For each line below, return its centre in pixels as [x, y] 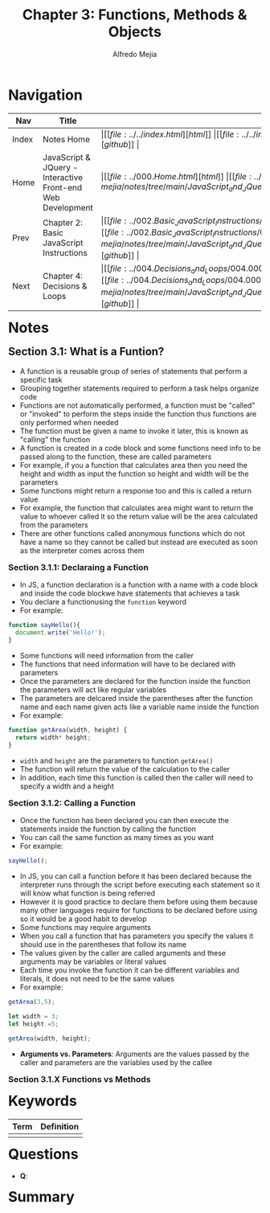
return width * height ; [53, 737]
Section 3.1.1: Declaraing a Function [79, 568]
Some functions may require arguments [85, 927]
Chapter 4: [63, 276]
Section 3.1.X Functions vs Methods [80, 1079]
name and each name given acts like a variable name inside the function [139, 707]
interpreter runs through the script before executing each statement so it [140, 885]
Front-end [62, 187]
